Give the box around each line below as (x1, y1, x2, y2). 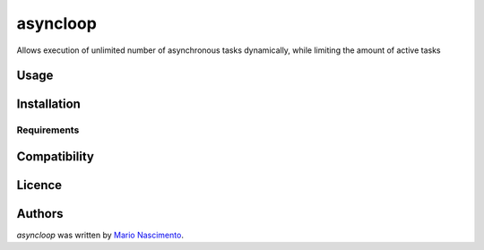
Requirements (16, 124, 80, 136)
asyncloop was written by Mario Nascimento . (16, 229, 184, 241)
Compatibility (16, 149, 94, 164)
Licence (16, 177, 63, 193)
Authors (16, 206, 64, 221)
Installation (16, 97, 81, 112)
